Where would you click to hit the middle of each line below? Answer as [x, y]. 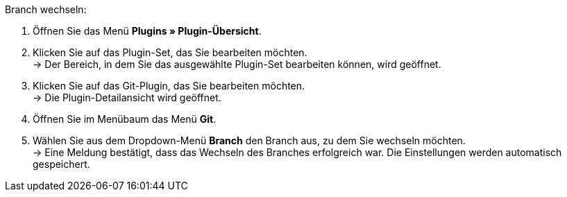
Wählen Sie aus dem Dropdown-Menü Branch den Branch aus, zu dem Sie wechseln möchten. [249, 140]
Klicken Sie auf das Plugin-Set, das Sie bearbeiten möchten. [170, 52]
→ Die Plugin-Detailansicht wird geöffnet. [127, 97]
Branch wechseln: [46, 9]
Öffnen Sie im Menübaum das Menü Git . [125, 119]
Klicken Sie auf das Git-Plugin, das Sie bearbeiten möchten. [169, 86]
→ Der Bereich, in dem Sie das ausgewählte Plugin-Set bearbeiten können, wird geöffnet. [237, 64]
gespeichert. [61, 164]
